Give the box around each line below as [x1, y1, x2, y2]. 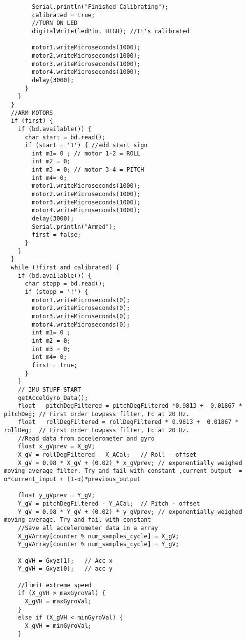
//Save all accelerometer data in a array [18, 525, 158, 531]
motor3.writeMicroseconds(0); [32, 312, 130, 320]
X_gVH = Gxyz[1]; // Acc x [18, 557, 112, 564]
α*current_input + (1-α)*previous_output [4, 476, 141, 483]
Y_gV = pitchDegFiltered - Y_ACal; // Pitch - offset [18, 500, 200, 508]
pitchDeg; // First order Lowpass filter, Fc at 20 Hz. [4, 410, 190, 418]
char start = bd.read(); [24, 133, 106, 141]
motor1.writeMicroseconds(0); [32, 296, 130, 304]
